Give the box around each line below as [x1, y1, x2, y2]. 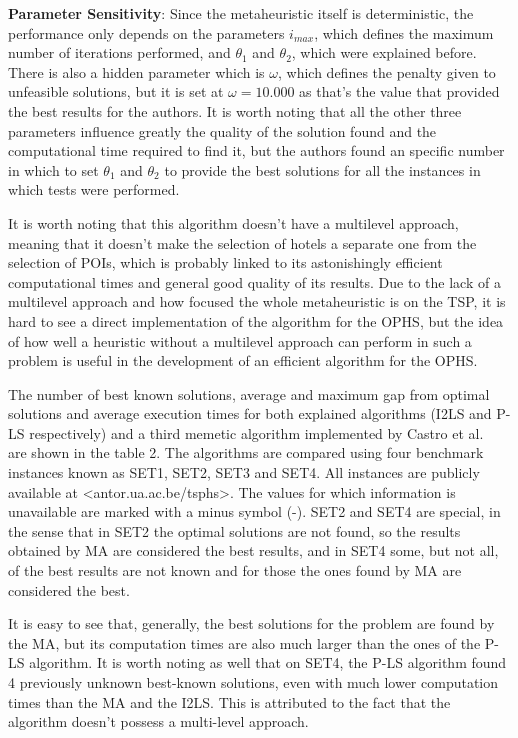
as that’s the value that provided [299, 81, 500, 102]
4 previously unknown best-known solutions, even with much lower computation [8, 672, 499, 692]
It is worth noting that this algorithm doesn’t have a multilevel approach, [8, 212, 459, 233]
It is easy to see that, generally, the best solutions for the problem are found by [8, 613, 495, 634]
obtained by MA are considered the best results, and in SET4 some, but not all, [8, 540, 499, 561]
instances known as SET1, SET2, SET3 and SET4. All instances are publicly [8, 462, 480, 483]
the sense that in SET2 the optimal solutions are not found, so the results [8, 520, 461, 541]
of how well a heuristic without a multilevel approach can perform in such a [8, 330, 472, 351]
